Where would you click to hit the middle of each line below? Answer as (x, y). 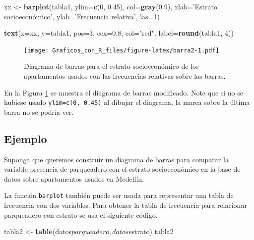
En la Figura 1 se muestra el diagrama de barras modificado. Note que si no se (124, 92)
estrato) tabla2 (151, 231)
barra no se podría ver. (39, 112)
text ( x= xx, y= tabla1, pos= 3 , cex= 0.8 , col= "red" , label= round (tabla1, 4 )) (119, 33)
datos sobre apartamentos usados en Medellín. (74, 178)
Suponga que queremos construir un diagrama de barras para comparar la (116, 159)
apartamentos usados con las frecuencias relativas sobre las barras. (125, 76)
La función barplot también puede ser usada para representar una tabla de (119, 195)
